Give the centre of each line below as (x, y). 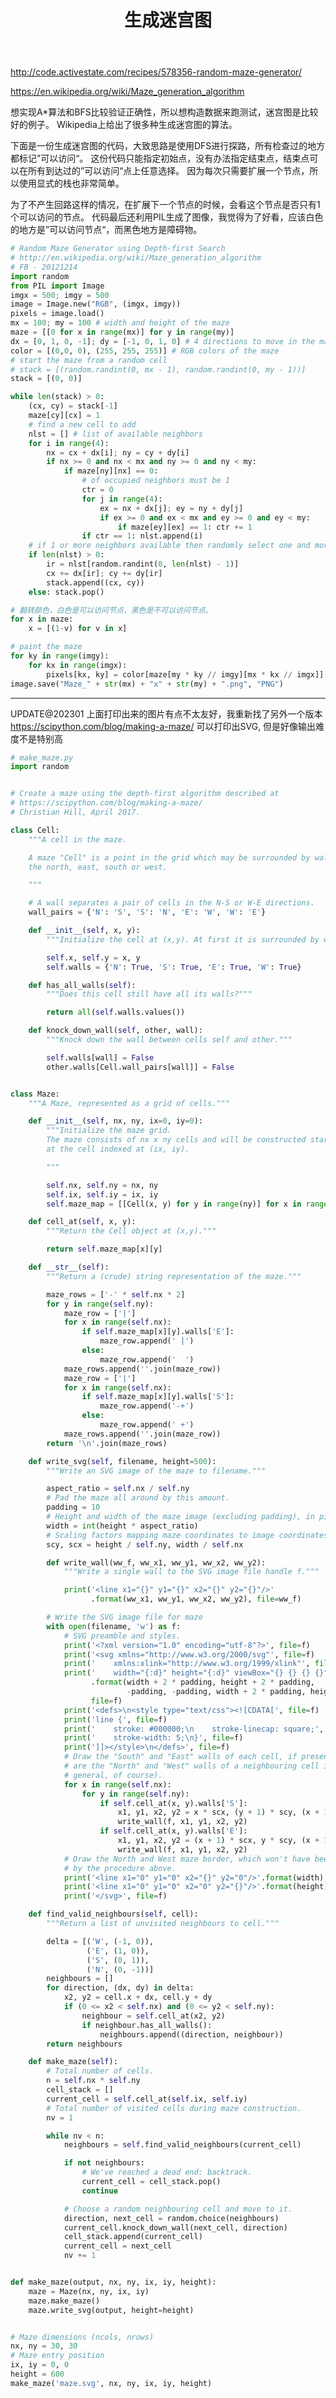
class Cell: (35, 830)
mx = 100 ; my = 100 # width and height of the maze (120, 323)
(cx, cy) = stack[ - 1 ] (73, 406)
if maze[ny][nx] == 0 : (111, 471)
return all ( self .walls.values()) (116, 1012)
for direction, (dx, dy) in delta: (120, 1988)
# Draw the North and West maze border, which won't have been (198, 1859)
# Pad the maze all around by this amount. (138, 1498)
